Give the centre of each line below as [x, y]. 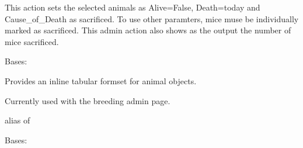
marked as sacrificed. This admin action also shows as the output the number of [148, 30]
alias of [18, 120]
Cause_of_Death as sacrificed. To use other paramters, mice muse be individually [152, 18]
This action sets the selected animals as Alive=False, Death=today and [133, 7]
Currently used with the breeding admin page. [88, 100]
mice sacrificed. [32, 41]
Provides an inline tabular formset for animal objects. [101, 80]
